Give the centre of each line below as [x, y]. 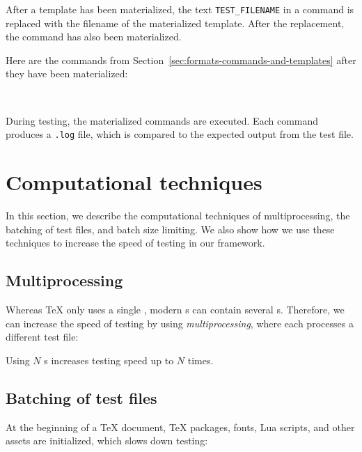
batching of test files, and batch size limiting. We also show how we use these [170, 229]
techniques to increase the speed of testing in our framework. [135, 243]
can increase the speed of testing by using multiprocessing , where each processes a [180, 323]
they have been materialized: [67, 73]
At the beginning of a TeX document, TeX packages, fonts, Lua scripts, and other [180, 427]
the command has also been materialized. [94, 37]
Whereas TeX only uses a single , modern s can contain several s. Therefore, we [175, 309]
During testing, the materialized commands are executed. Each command [162, 120]
